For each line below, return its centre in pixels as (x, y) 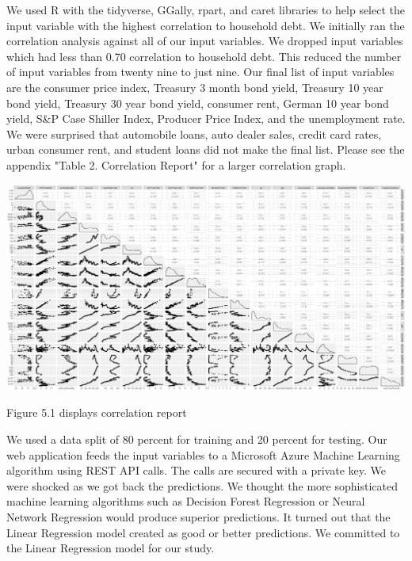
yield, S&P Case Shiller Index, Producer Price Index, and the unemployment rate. (206, 118)
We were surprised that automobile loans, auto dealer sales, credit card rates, (194, 134)
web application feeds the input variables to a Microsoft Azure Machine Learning (203, 454)
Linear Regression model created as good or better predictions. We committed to (203, 532)
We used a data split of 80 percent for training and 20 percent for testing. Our (197, 439)
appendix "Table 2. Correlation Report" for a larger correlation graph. (176, 164)
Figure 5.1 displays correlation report (97, 412)
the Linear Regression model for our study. (111, 548)
